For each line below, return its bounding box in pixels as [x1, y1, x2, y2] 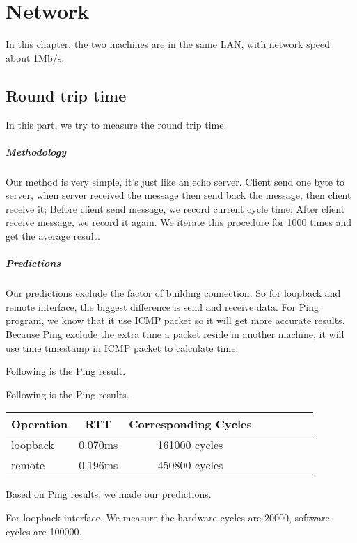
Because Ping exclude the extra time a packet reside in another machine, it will [6, 326, 344, 341]
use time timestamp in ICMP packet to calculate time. [6, 340, 239, 355]
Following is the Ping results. [6, 387, 129, 401]
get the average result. [6, 229, 100, 243]
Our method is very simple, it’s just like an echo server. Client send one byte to [6, 174, 345, 188]
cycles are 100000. [6, 524, 82, 538]
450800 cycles [157, 457, 223, 473]
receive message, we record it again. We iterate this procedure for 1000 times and [6, 215, 352, 229]
